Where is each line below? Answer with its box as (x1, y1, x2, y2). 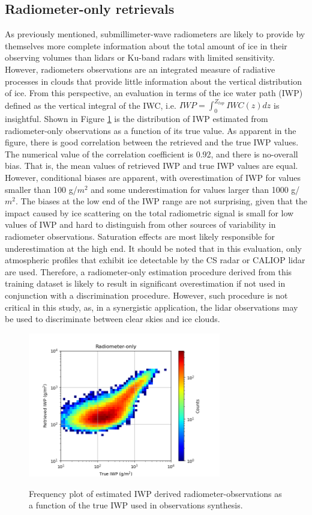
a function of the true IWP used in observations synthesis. (29, 499, 243, 511)
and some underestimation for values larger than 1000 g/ (91, 183, 300, 195)
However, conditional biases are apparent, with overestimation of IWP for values (5, 171, 301, 184)
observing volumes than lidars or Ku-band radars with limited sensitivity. (5, 51, 275, 64)
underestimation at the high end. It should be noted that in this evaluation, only (5, 242, 302, 254)
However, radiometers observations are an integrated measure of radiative (5, 62, 275, 75)
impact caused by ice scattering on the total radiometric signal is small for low (5, 206, 294, 219)
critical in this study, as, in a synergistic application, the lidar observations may (5, 300, 298, 313)
